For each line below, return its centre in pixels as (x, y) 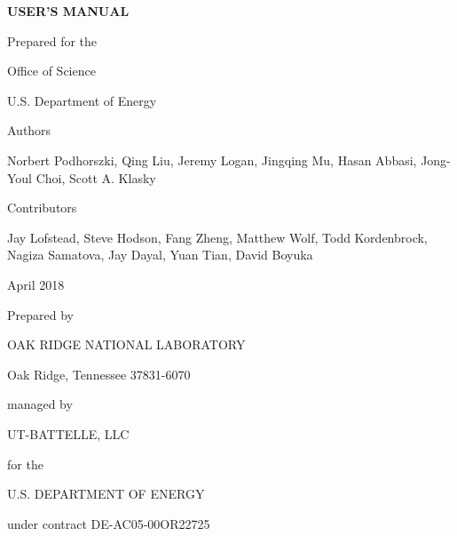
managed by (40, 404)
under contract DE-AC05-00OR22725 (109, 523)
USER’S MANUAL (68, 11)
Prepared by (40, 314)
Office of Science (51, 71)
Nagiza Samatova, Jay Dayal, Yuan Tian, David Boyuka (160, 255)
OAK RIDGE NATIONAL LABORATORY (126, 344)
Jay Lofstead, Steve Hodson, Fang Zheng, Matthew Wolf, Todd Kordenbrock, (217, 237)
